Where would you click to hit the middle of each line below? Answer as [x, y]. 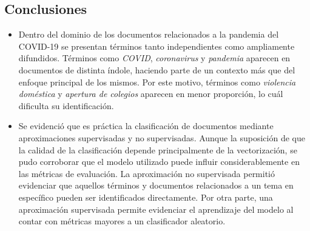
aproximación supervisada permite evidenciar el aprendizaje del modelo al [156, 209]
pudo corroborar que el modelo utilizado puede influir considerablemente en [159, 162]
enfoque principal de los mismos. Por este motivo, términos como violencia [157, 82]
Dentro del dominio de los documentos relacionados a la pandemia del [149, 34]
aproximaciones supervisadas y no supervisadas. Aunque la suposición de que [162, 137]
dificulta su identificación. [66, 105]
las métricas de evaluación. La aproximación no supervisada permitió [147, 173]
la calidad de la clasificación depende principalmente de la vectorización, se [158, 149]
